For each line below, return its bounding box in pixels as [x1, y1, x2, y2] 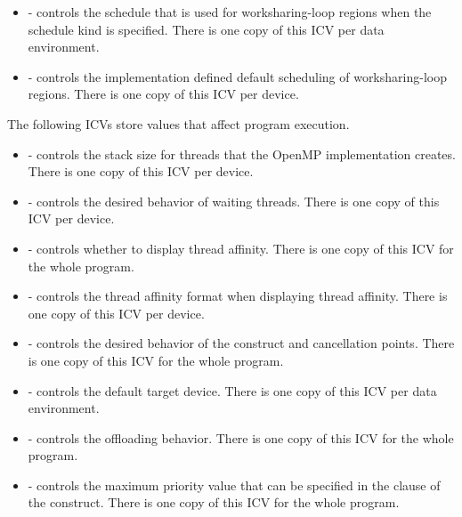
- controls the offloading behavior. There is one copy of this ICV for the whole [28, 428, 454, 447]
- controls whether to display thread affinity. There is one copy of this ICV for [28, 238, 454, 257]
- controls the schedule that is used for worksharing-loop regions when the [28, 3, 432, 20]
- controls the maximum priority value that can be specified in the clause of [28, 475, 441, 494]
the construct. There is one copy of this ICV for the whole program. [28, 493, 400, 512]
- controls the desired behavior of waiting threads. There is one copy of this [28, 191, 440, 210]
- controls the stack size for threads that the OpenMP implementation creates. [28, 144, 456, 163]
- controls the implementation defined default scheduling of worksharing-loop [28, 67, 447, 85]
